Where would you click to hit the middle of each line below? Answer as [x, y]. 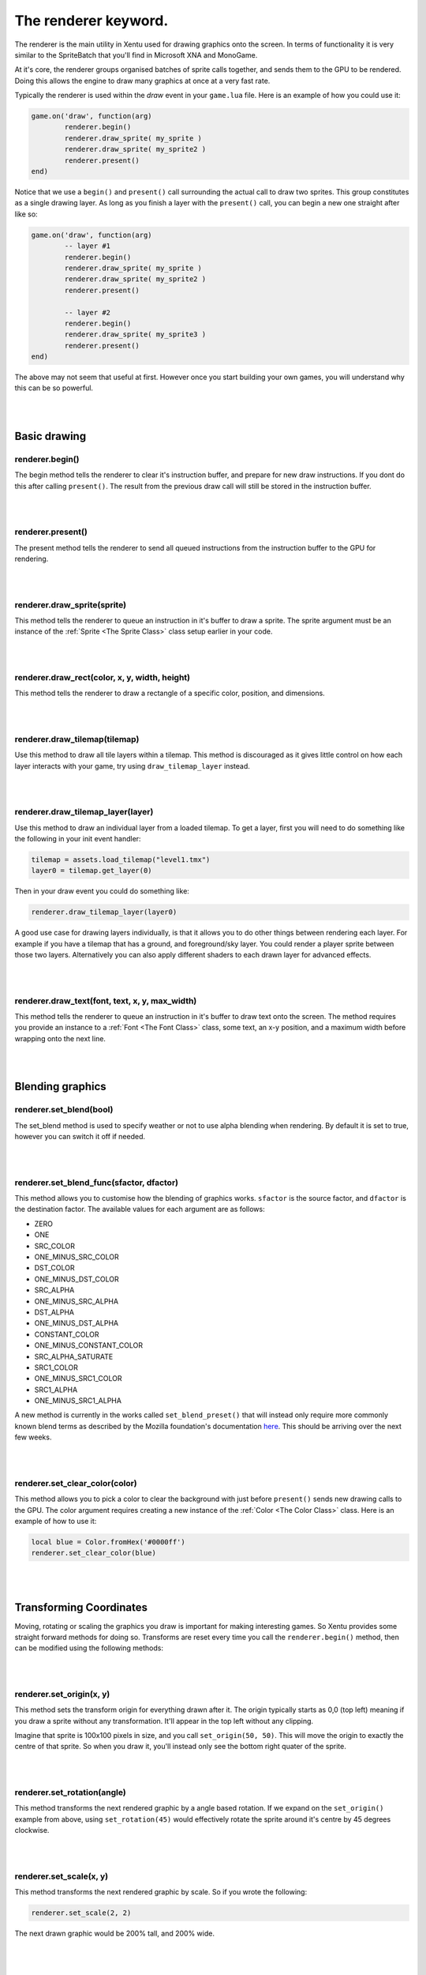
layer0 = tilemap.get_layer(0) [92, 871]
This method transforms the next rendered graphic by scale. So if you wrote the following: [161, 1892]
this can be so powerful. [54, 388]
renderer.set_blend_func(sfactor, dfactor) [97, 1183]
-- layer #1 [87, 246]
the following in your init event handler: [78, 838]
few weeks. [33, 1437]
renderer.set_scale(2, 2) [81, 1913]
